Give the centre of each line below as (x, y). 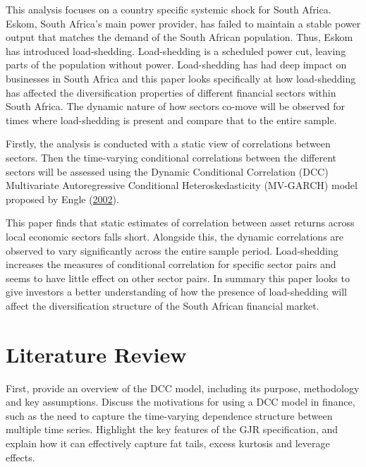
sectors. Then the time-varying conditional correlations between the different (171, 157)
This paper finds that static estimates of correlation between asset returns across (180, 223)
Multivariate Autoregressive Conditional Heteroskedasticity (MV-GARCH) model (182, 185)
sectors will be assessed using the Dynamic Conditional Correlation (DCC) (167, 171)
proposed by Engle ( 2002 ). (62, 199)
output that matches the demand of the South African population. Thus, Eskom (179, 37)
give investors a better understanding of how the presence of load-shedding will (176, 292)
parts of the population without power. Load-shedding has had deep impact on (176, 65)
